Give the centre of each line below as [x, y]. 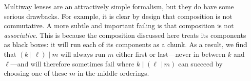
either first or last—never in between [171, 54]
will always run [83, 54]
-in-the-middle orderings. [112, 73]
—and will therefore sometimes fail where [72, 63]
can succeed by [200, 63]
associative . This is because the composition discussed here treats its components [125, 35]
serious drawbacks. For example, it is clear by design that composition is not [118, 16]
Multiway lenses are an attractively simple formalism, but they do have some [119, 6]
